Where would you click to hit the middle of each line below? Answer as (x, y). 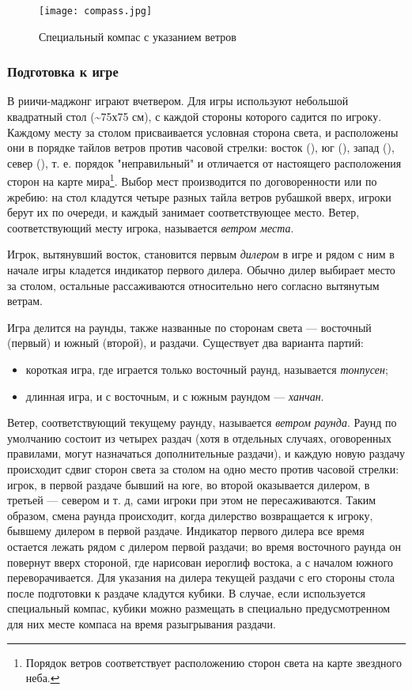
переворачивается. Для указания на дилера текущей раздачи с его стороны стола (201, 577)
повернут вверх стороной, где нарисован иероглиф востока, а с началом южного (200, 562)
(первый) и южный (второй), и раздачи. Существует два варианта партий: (185, 343)
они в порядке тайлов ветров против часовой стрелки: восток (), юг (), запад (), (201, 147)
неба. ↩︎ (43, 678)
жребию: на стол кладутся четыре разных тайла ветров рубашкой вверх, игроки (199, 196)
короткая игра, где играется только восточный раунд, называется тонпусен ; (207, 370)
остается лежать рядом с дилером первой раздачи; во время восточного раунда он (204, 546)
